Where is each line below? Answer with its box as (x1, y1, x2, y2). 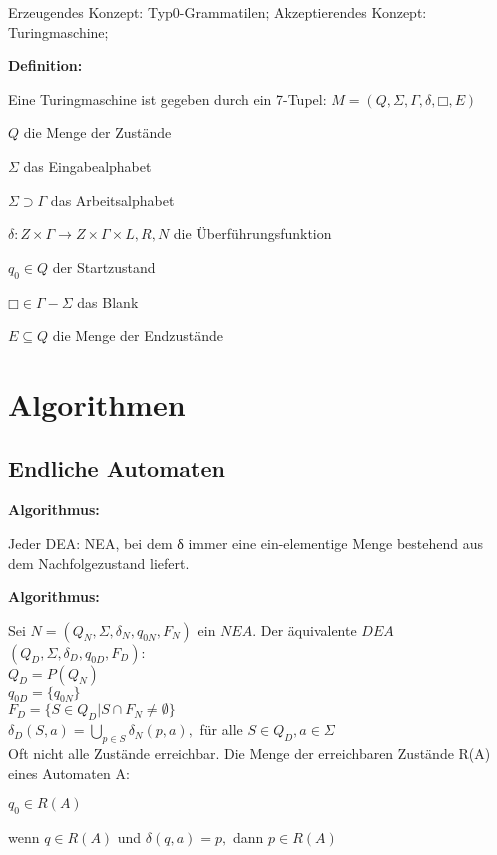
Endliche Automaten (8, 452, 225, 483)
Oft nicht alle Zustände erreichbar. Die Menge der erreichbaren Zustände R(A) (8, 743, 491, 764)
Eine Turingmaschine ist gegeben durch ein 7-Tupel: (8, 88, 327, 109)
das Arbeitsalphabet (50, 189, 175, 210)
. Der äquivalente (252, 619, 357, 640)
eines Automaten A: (8, 762, 130, 783)
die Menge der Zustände (23, 122, 172, 143)
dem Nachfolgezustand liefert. (8, 552, 190, 573)
